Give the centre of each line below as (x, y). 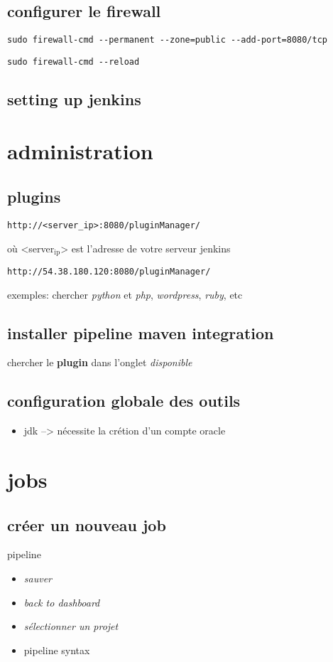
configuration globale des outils (124, 401)
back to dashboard (62, 602)
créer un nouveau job (87, 524)
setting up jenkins (74, 98)
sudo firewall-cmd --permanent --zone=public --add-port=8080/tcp (168, 40)
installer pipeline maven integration (141, 332)
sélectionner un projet (71, 626)
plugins (34, 197)
